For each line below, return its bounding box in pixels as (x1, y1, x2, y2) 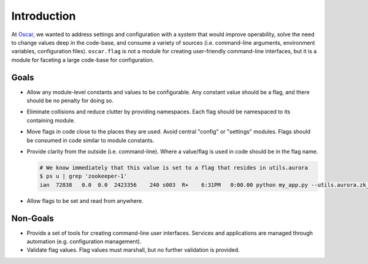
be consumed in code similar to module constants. (26, 137, 155, 144)
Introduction (11, 9, 76, 23)
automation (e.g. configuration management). (26, 238, 142, 245)
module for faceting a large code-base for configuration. (11, 56, 155, 64)
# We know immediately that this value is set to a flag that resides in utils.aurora (39, 164, 309, 171)
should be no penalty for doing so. (26, 97, 113, 104)
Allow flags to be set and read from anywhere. (26, 197, 144, 205)
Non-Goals (11, 213, 55, 224)
